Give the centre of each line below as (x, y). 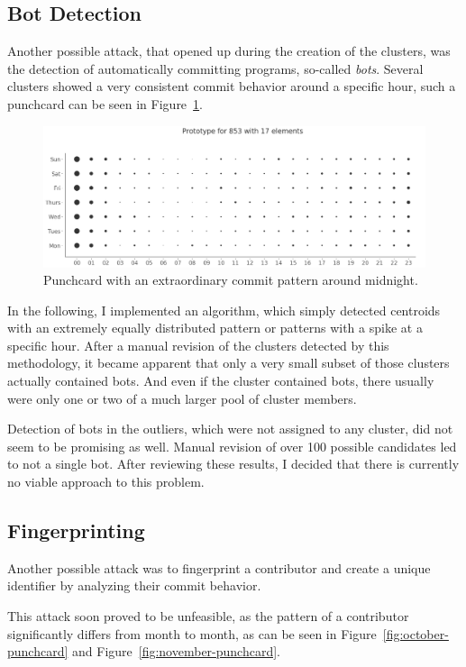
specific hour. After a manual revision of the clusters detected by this (198, 345)
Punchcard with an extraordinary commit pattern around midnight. (231, 280)
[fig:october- (416, 633)
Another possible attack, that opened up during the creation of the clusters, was (229, 51)
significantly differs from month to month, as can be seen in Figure (192, 633)
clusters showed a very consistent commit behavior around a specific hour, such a (232, 86)
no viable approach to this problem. (106, 482)
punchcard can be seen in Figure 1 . (105, 103)
